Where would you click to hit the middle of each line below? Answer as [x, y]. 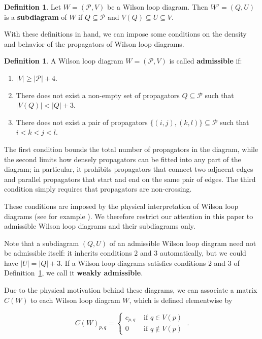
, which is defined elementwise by [181, 300]
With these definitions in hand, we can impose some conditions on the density [125, 34]
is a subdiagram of [36, 17]
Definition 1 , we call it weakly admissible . [74, 273]
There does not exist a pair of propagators [82, 122]
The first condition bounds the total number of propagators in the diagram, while [131, 149]
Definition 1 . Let [33, 7]
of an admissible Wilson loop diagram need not [183, 243]
